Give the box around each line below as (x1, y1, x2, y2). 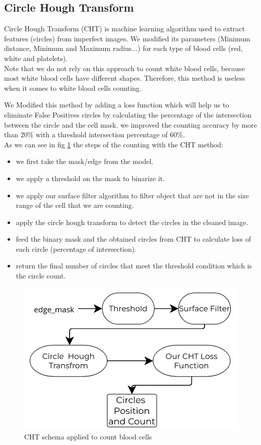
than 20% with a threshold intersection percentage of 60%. (4, 129, 185, 140)
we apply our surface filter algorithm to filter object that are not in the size (16, 190, 249, 200)
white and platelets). (4, 52, 68, 63)
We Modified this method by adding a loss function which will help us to (4, 99, 229, 110)
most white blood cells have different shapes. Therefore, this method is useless (4, 73, 245, 83)
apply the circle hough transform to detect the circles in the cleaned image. (16, 216, 248, 227)
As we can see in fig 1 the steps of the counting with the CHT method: (4, 139, 224, 149)
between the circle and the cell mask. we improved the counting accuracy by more (4, 119, 257, 130)
